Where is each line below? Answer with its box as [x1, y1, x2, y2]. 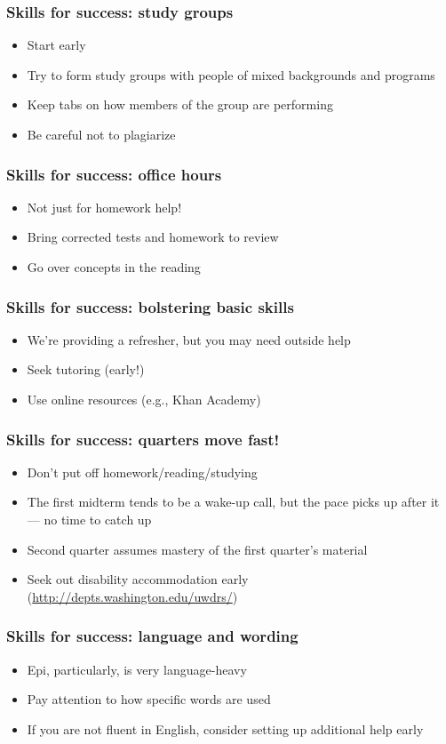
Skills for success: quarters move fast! [6, 428, 280, 450]
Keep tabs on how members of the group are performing [27, 95, 333, 114]
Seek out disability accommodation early [27, 570, 249, 588]
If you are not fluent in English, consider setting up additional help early [27, 719, 424, 738]
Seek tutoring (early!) [27, 360, 145, 379]
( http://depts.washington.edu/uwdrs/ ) [27, 587, 238, 605]
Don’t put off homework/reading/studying [27, 462, 258, 481]
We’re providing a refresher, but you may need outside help [27, 330, 351, 348]
